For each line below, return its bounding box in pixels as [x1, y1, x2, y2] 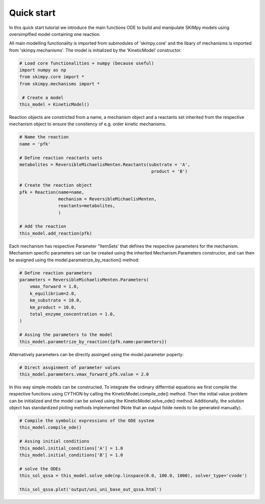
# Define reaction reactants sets [19, 155, 103, 161]
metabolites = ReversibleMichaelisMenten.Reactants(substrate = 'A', [19, 162, 190, 167]
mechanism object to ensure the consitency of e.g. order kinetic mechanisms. [9, 121, 167, 127]
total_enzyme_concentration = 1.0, [29, 311, 115, 317]
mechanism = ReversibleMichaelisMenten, [58, 196, 157, 201]
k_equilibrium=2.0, [29, 290, 77, 296]
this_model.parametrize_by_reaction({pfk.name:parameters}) [19, 339, 167, 344]
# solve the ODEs [19, 466, 61, 472]
